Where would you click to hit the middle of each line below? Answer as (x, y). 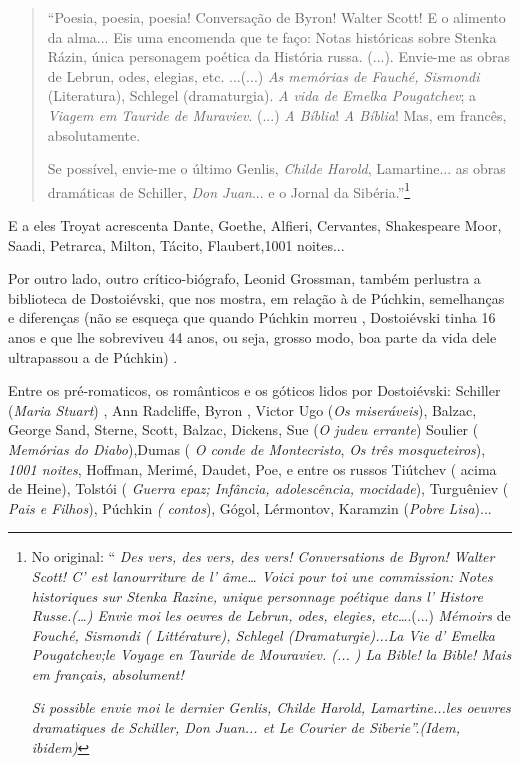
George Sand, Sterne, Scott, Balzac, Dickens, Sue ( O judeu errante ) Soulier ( (243, 429)
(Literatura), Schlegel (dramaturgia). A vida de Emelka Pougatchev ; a (262, 95)
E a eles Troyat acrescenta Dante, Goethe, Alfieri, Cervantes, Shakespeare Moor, (255, 225)
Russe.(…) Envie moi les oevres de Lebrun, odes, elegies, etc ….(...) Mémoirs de (271, 615)
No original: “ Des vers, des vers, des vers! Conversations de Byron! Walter (263, 556)
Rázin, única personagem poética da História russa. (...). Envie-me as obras (279, 56)
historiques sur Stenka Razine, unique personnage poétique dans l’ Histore (257, 595)
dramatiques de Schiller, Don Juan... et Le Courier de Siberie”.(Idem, (245, 727)
